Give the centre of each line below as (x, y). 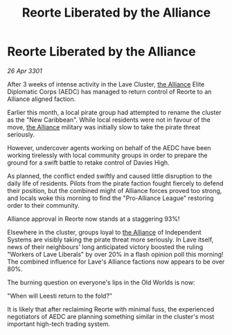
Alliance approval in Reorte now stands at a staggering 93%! (93, 219)
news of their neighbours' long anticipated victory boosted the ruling (105, 246)
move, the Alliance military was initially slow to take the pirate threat (104, 127)
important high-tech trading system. (59, 324)
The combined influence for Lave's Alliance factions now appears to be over (116, 262)
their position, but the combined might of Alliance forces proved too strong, (115, 190)
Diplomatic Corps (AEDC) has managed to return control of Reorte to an (109, 91)
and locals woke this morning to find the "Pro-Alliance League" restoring (110, 198)
